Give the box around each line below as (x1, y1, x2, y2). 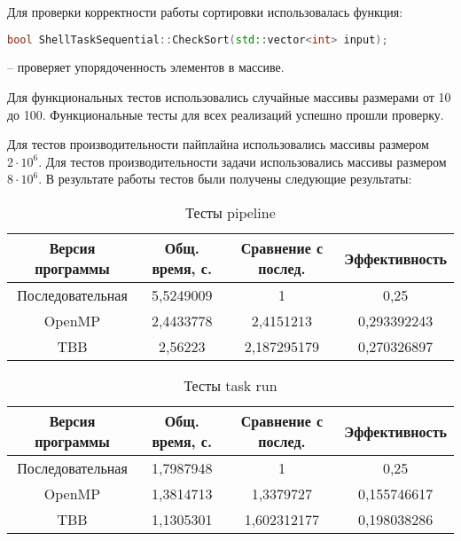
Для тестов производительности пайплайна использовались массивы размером (7, 135, 429, 153)
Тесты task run (184, 375, 277, 396)
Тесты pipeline (185, 202, 276, 223)
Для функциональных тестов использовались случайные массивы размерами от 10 (7, 88, 451, 106)
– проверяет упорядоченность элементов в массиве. (7, 58, 285, 76)
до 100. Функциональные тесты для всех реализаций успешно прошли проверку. (7, 105, 444, 123)
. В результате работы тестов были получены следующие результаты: (38, 169, 412, 188)
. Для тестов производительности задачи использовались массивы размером (38, 152, 447, 170)
